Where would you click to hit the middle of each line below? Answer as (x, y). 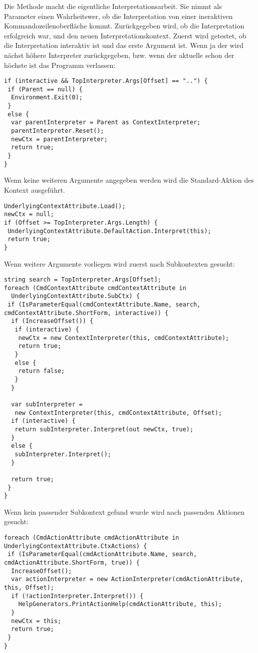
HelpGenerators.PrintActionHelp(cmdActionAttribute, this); (120, 604)
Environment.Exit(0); (47, 98)
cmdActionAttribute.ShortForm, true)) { (72, 562)
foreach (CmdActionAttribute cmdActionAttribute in (92, 538)
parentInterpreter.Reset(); (58, 131)
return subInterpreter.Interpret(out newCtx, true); (104, 429)
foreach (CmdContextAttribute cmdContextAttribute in (95, 288)
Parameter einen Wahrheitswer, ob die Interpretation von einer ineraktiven (119, 16)
